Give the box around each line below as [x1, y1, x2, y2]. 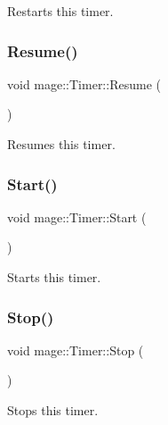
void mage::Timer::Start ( [7, 207, 147, 226]
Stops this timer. [7, 401, 99, 419]
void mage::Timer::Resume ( [7, 74, 161, 93]
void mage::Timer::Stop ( [7, 340, 144, 359]
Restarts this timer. [7, 2, 114, 20]
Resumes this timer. [7, 135, 116, 153]
